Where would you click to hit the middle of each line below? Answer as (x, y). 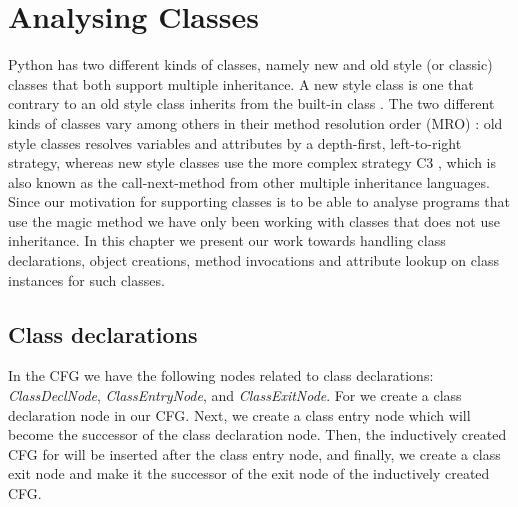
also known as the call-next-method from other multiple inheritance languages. (249, 181)
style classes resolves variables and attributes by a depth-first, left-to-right (235, 142)
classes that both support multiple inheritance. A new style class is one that (241, 83)
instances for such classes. (86, 279)
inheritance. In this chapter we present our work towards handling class (227, 240)
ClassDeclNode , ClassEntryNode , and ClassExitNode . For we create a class (235, 395)
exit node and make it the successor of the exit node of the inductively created (249, 473)
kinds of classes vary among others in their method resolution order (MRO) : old (255, 122)
